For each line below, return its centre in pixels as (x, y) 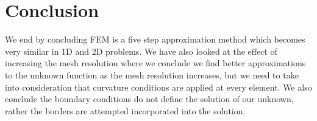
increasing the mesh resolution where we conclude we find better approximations (155, 63)
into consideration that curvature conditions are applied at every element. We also (158, 87)
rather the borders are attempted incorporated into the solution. (125, 110)
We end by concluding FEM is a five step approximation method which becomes (155, 39)
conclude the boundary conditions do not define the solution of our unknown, (149, 99)
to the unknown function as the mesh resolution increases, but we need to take (152, 74)
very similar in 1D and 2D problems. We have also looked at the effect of (141, 51)
